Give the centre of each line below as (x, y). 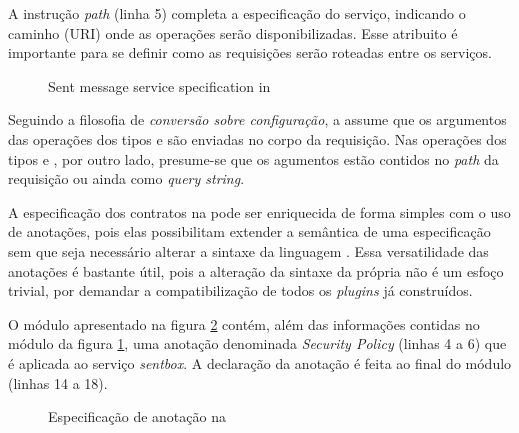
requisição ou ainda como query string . (126, 178)
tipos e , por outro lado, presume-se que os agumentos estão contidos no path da (253, 158)
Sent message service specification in (159, 85)
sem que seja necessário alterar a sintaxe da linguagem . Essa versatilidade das (248, 250)
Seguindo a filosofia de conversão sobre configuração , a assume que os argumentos (257, 119)
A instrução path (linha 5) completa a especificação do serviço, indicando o (237, 13)
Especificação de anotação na (137, 416)
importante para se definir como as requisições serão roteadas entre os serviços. (250, 52)
